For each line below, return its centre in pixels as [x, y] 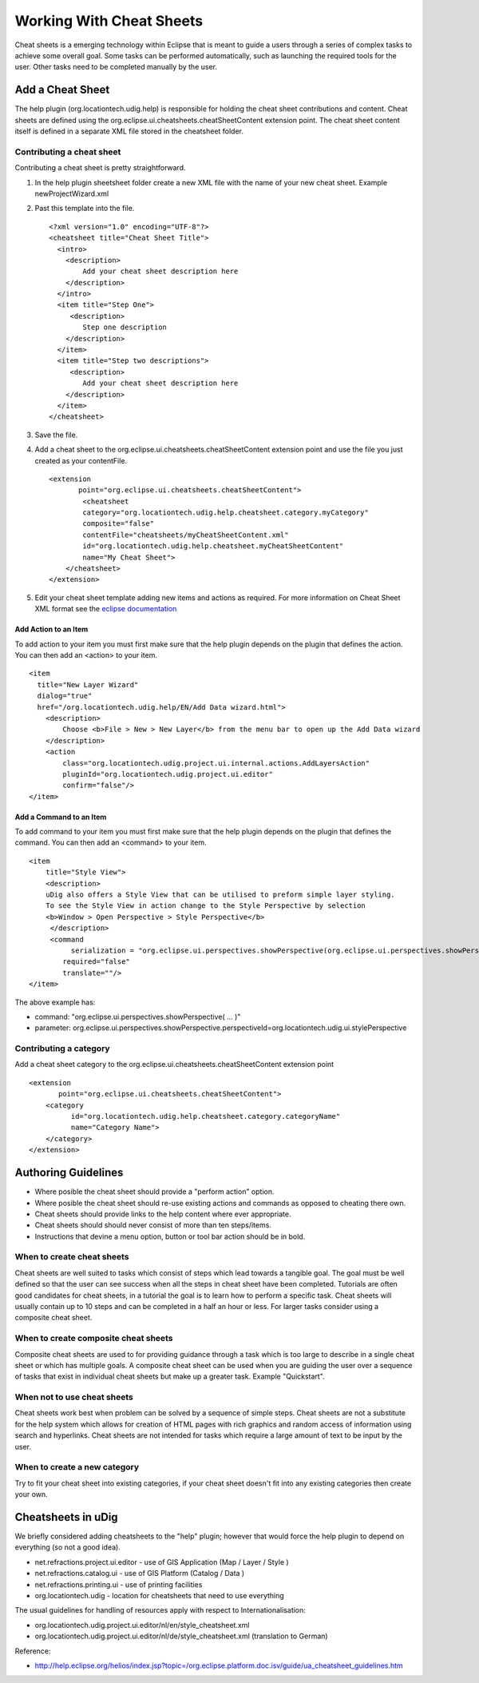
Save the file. [56, 435]
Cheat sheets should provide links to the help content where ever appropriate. [163, 1214]
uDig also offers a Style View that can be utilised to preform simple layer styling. [220, 895]
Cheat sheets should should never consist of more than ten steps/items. [153, 1225]
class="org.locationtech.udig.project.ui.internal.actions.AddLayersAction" [216, 763]
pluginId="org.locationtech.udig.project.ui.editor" [168, 774]
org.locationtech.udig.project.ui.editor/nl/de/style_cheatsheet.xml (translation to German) [181, 1636]
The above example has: [55, 1002]
